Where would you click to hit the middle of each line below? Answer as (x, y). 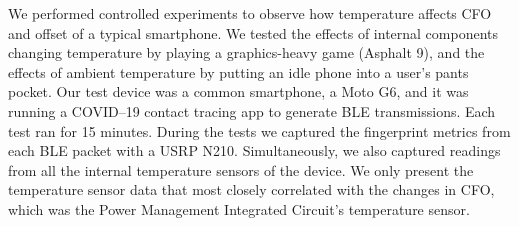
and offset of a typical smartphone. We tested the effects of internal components (253, 32)
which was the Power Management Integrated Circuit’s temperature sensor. (239, 208)
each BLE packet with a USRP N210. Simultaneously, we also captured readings (254, 150)
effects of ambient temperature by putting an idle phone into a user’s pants (238, 71)
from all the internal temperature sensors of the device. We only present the (241, 169)
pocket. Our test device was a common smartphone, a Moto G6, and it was (238, 91)
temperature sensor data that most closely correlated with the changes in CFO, (251, 189)
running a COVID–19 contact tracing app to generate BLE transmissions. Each (252, 110)
